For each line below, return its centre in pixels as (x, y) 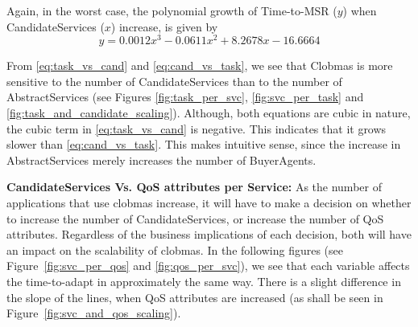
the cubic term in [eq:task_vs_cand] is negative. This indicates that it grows (197, 128)
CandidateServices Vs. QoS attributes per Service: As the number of (194, 187)
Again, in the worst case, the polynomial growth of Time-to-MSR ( (172, 10)
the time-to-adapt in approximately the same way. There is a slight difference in (204, 281)
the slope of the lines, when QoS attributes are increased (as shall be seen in (195, 297)
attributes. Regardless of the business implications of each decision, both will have (209, 234)
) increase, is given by (164, 26)
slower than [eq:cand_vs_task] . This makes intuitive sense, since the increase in (204, 144)
